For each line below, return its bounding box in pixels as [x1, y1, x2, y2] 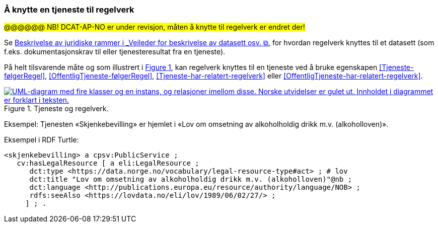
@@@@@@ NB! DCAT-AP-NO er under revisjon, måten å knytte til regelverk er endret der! [4, 23, 305, 32]
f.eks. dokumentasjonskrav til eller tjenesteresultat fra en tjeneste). [4, 47, 226, 56]
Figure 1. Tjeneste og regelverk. [4, 104, 109, 113]
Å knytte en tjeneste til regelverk [4, 5, 134, 15]
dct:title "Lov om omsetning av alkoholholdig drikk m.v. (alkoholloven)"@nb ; [29, 175, 352, 184]
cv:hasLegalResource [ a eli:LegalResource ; [17, 159, 199, 168]
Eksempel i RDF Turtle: [4, 135, 79, 144]
